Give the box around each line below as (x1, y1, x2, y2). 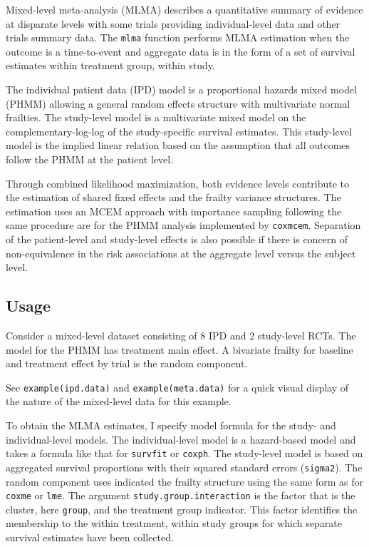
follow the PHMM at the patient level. (6, 152, 174, 166)
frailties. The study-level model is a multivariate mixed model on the (6, 110, 306, 125)
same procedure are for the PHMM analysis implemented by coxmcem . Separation (6, 218, 361, 232)
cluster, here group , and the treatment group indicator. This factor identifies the (6, 501, 358, 516)
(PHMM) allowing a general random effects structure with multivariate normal (6, 96, 350, 111)
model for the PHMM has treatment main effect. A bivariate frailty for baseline (6, 342, 353, 357)
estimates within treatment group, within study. (6, 58, 215, 73)
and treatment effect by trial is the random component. (6, 356, 248, 371)
